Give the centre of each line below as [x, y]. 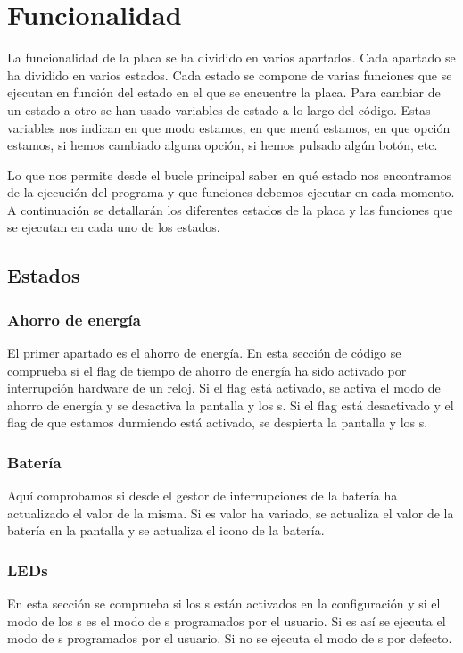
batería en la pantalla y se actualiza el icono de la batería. [166, 530]
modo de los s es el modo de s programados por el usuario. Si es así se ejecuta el [227, 620]
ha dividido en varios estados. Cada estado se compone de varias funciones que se [230, 74]
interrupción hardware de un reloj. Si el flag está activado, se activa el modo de [224, 388]
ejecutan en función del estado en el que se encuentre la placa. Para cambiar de [224, 92]
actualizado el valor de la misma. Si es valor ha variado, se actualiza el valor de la [231, 512]
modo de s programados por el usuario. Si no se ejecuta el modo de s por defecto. [230, 638]
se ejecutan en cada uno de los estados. [114, 227]
